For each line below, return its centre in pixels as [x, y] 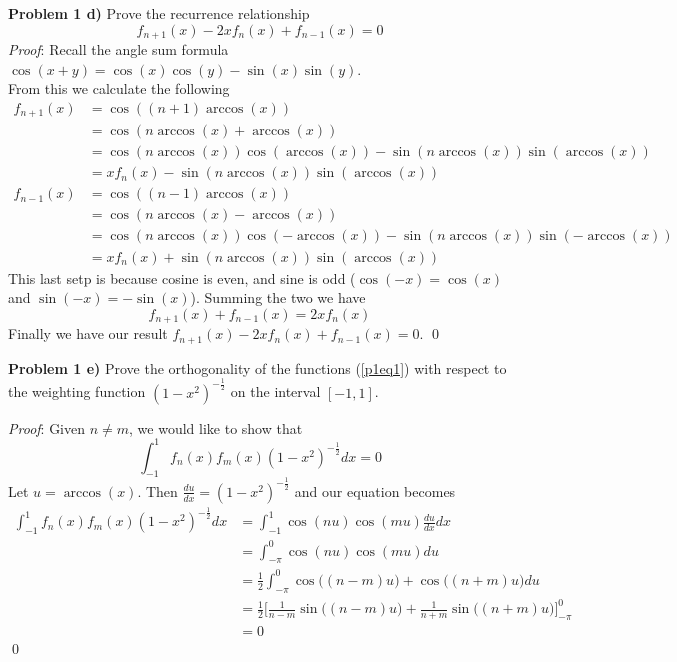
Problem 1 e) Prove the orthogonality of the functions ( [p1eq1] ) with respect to [257, 367]
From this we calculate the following [119, 88]
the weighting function [77, 391]
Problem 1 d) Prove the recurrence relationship [159, 13]
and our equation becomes [375, 490]
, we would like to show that [216, 427]
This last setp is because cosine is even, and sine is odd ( [182, 277]
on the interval [275, 391]
